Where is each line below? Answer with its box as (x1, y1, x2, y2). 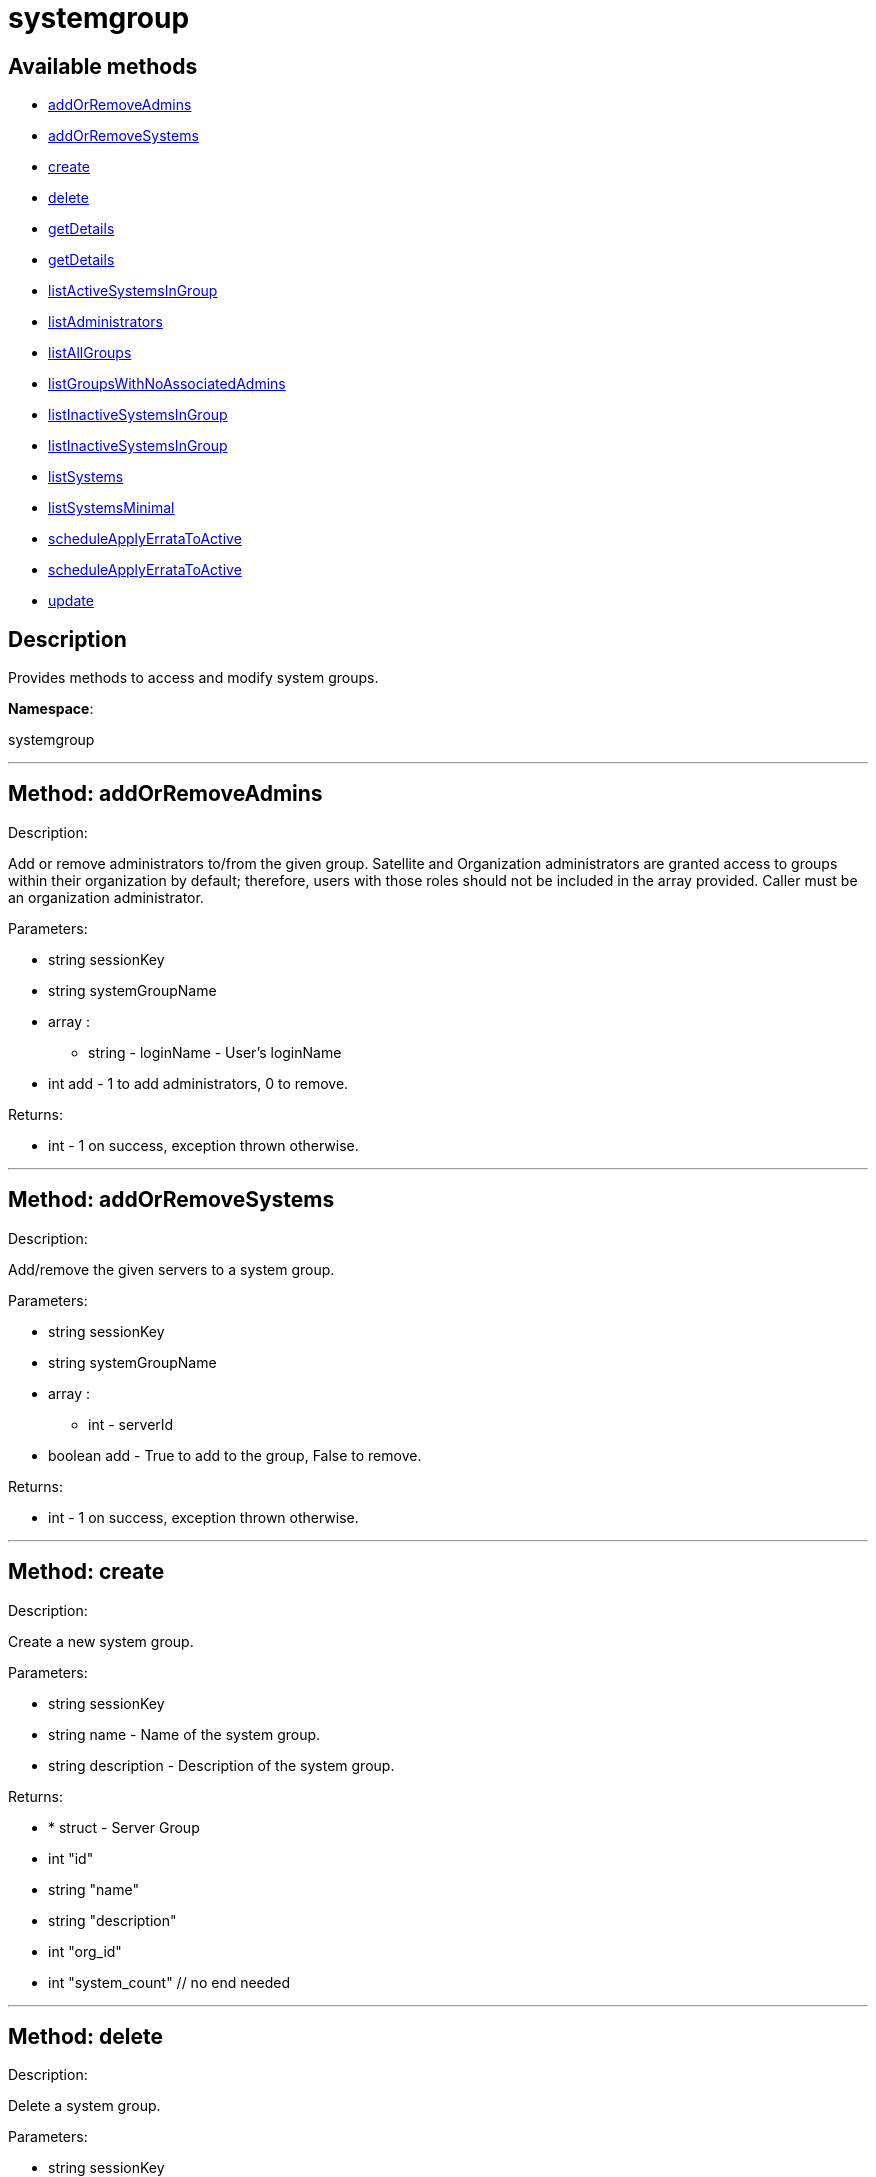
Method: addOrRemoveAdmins (8, 781, 323, 807)
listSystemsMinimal (48, 499, 175, 517)
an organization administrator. (8, 888, 204, 906)
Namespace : (8, 700, 94, 718)
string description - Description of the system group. (48, 1756, 395, 1774)
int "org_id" (48, 1942, 122, 1960)
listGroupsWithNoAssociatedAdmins (48, 375, 286, 393)
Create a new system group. (8, 1632, 194, 1650)
